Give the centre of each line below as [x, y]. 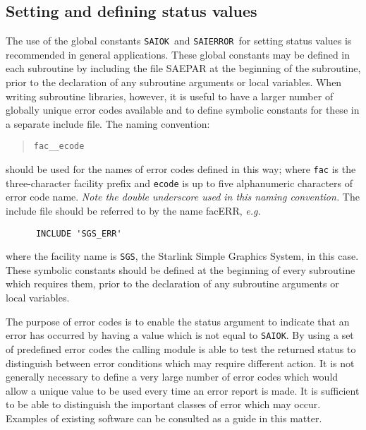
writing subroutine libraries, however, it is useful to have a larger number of [170, 96]
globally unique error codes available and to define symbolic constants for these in [183, 110]
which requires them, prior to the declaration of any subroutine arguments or [172, 283]
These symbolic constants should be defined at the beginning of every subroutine [181, 269]
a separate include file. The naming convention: [108, 123]
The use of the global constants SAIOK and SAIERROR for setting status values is [179, 41]
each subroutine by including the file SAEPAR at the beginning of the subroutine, [183, 68]
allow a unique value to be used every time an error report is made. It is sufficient [183, 390]
